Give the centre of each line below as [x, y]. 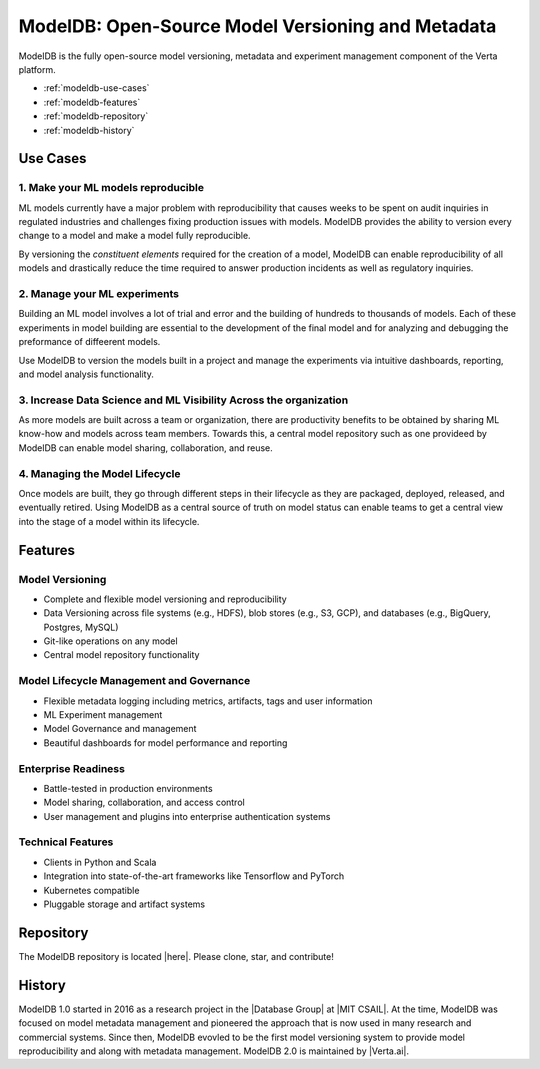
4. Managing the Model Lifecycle [99, 473]
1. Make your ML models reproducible [111, 188]
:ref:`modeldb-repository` [96, 116]
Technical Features [66, 842]
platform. [37, 69]
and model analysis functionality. [86, 374]
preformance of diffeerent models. [89, 342]
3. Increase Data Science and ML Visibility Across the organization [183, 400]
